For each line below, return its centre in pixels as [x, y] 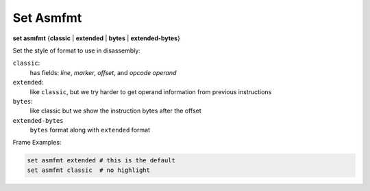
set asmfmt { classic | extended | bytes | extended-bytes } [97, 38]
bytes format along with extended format [90, 130]
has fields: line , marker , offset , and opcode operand [103, 72]
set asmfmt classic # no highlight [89, 170]
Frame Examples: [37, 143]
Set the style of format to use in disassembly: [76, 50]
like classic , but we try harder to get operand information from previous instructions [151, 91]
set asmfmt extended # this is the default [101, 161]
